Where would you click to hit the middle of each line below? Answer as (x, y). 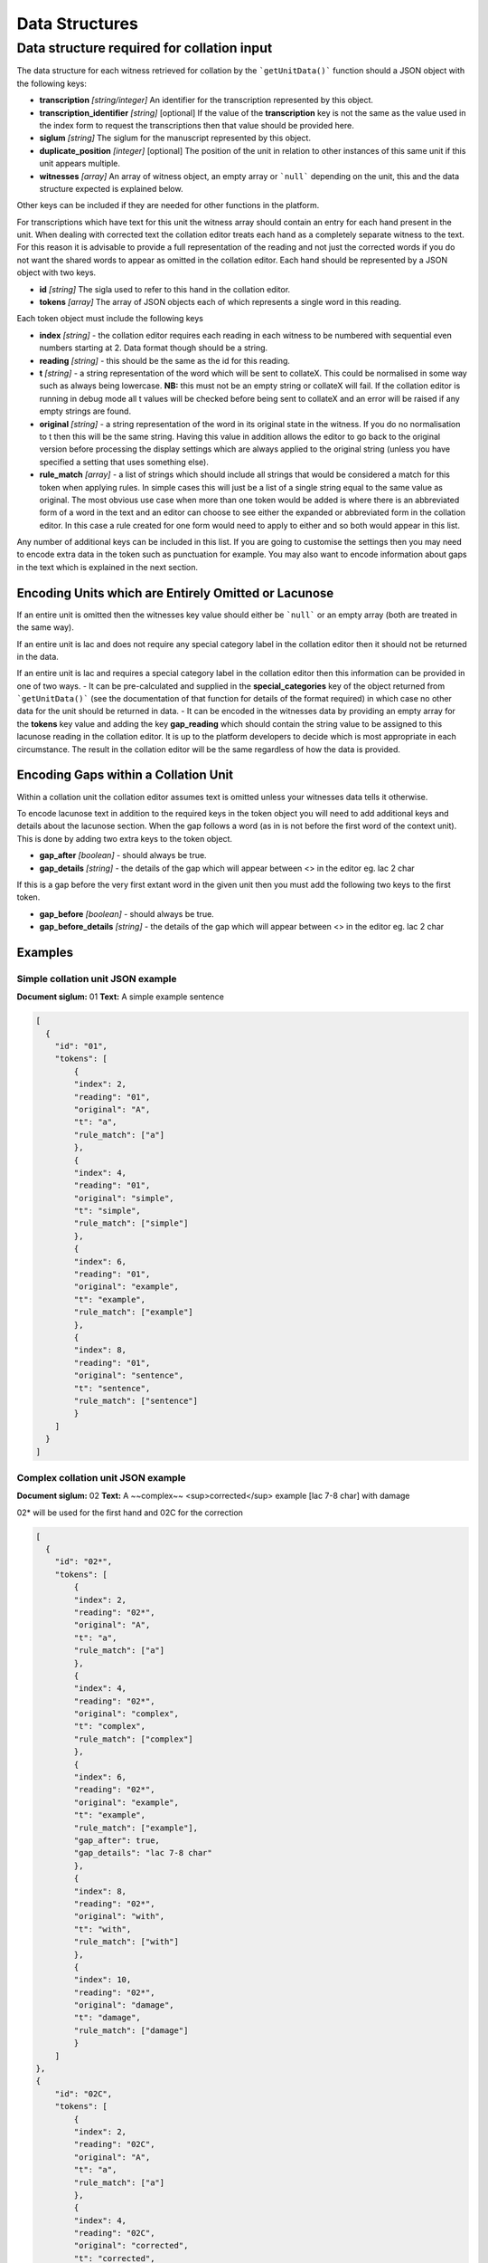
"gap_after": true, (117, 1840)
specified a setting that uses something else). (124, 462)
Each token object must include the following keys (110, 319)
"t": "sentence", (112, 1388)
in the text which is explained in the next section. (108, 567)
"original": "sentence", (129, 1375)
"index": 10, (103, 1980)
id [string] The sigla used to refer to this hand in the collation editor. (165, 289)
